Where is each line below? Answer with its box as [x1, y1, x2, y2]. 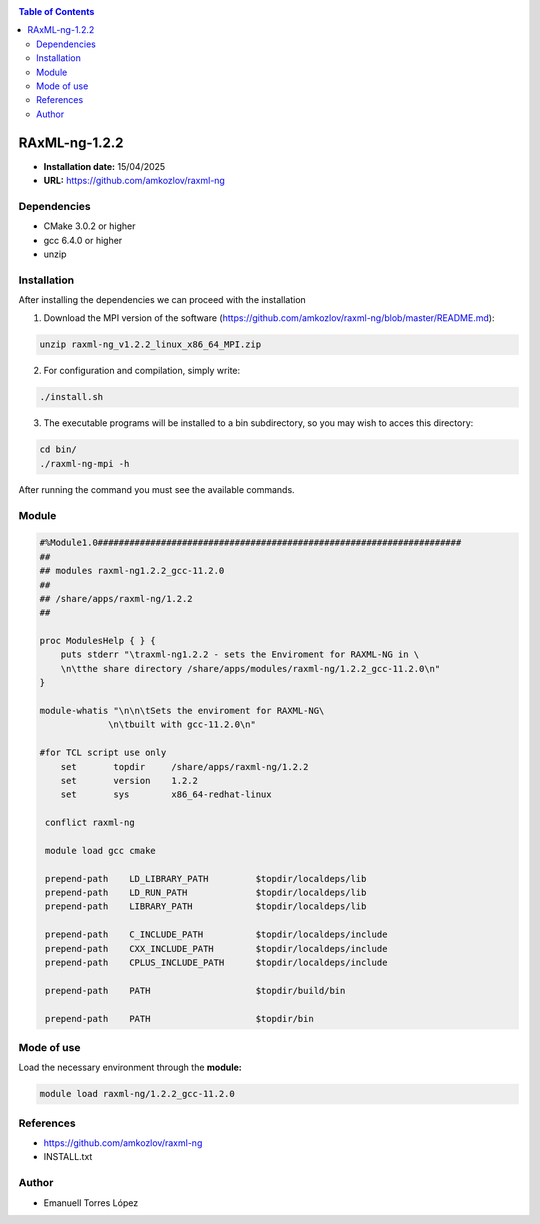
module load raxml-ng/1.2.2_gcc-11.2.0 [39, 1088, 235, 1100]
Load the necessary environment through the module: [18, 1061, 242, 1074]
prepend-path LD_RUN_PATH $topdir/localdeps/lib [45, 887, 367, 899]
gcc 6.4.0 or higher [43, 234, 123, 246]
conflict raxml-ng [45, 817, 135, 829]
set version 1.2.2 [60, 775, 199, 786]
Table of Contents [18, 6, 95, 17]
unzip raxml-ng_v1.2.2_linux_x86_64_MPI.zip [39, 339, 262, 350]
